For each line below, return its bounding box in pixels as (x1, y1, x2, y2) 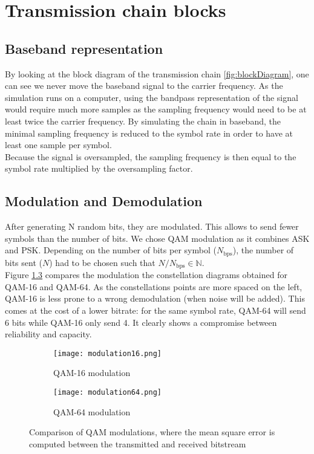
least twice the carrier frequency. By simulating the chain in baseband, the (5, 114, 281, 127)
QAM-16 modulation (53, 366, 131, 379)
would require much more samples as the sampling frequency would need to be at (5, 103, 307, 115)
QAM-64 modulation (53, 405, 131, 418)
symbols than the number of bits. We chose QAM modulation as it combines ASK (5, 232, 310, 244)
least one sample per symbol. (5, 138, 112, 151)
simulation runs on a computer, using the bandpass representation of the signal (5, 91, 298, 103)
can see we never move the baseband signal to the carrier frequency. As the (5, 79, 283, 92)
